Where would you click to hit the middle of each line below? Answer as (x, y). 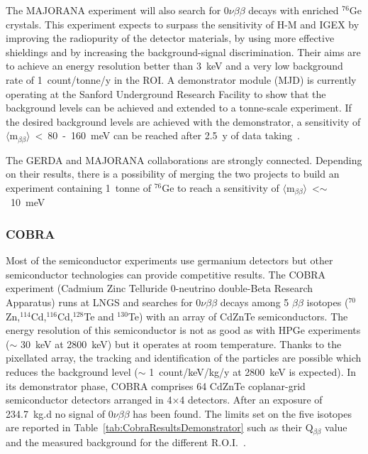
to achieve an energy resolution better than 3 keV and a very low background (174, 66)
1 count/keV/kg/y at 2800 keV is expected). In (253, 372)
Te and (99, 316)
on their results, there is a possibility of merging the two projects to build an (173, 174)
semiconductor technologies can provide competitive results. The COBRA (166, 274)
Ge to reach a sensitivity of (221, 187)
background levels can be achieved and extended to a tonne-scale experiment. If (179, 108)
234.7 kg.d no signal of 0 (60, 413)
